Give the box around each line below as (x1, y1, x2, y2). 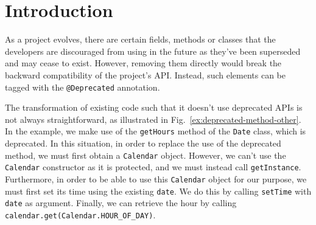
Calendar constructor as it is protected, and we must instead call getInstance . (5, 161, 301, 173)
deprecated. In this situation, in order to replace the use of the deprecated (5, 137, 281, 149)
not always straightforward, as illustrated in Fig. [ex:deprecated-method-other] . (5, 112, 301, 125)
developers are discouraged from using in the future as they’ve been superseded (5, 44, 301, 57)
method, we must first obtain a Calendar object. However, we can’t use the (5, 148, 286, 161)
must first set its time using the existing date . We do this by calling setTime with (5, 184, 312, 197)
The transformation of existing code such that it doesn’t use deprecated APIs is (5, 101, 303, 114)
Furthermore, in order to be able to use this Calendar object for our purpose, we (5, 172, 307, 185)
